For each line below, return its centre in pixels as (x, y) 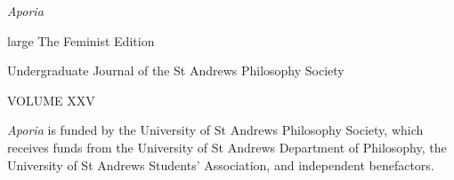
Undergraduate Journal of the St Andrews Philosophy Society (176, 70)
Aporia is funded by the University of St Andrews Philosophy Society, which (215, 130)
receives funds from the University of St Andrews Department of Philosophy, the (227, 147)
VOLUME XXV (51, 100)
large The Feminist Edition (81, 40)
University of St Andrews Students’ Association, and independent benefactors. (221, 164)
